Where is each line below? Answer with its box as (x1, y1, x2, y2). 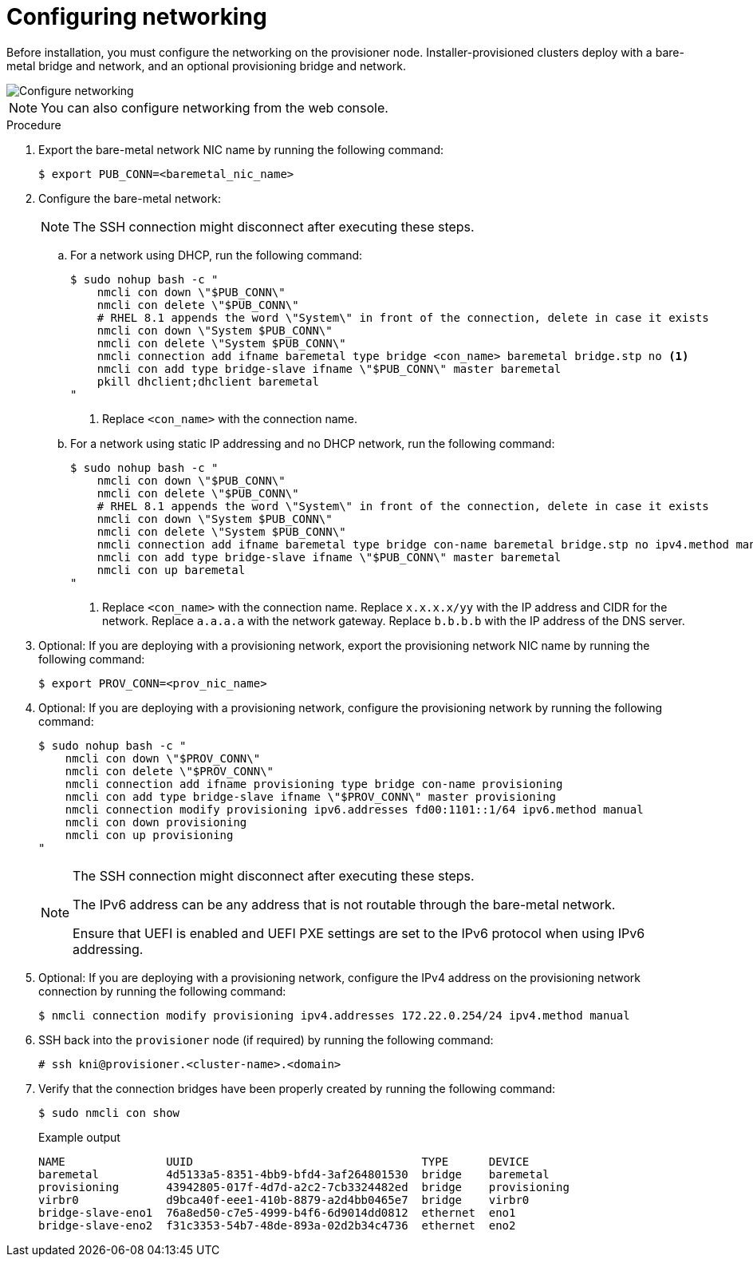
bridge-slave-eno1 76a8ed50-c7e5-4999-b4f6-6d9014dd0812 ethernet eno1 (38, 1206, 516, 1219)
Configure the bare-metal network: (38, 191, 221, 205)
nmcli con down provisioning (65, 815, 247, 829)
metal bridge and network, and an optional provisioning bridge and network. (6, 58, 406, 73)
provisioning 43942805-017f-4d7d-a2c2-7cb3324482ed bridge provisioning (38, 1180, 570, 1194)
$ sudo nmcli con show (38, 1106, 180, 1119)
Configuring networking (6, 3, 267, 30)
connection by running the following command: (38, 984, 286, 998)
